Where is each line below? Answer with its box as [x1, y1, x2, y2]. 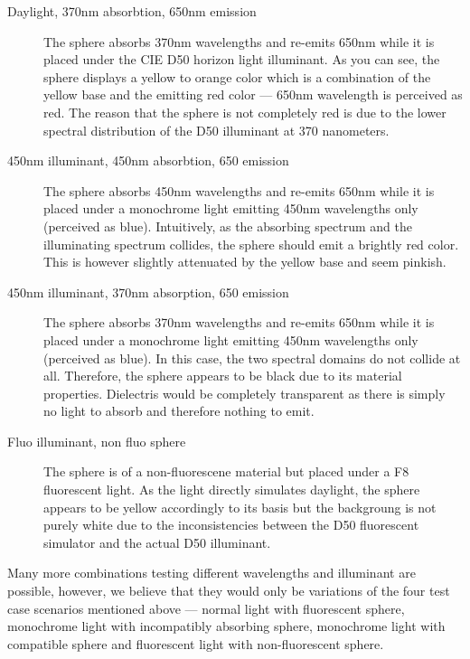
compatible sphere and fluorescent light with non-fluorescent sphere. [7, 634, 384, 653]
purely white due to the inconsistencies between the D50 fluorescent [43, 515, 419, 534]
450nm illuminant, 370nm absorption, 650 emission [7, 282, 289, 301]
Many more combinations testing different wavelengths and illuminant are [7, 563, 416, 582]
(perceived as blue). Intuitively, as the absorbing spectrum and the [43, 216, 413, 235]
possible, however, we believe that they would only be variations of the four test [7, 581, 450, 600]
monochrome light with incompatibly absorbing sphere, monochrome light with [7, 617, 446, 635]
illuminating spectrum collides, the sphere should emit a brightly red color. [43, 234, 459, 253]
